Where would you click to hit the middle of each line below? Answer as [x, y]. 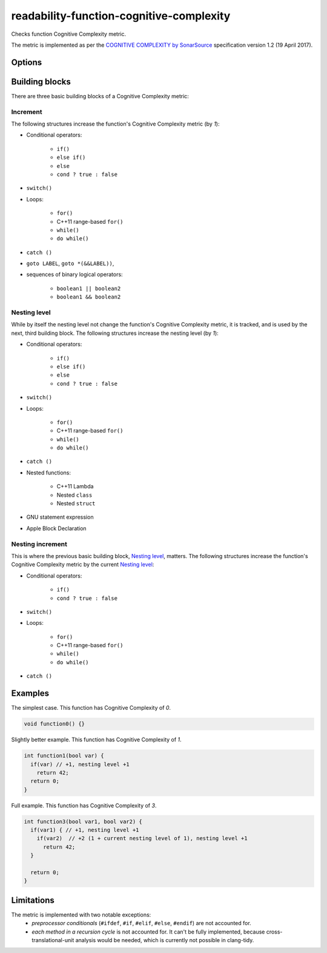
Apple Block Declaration [57, 528]
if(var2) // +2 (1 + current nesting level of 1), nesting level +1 [142, 838]
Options [27, 62]
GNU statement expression [60, 517]
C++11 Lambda [75, 487]
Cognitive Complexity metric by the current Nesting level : [83, 565]
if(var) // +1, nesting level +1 [80, 764]
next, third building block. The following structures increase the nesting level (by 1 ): [115, 333]
